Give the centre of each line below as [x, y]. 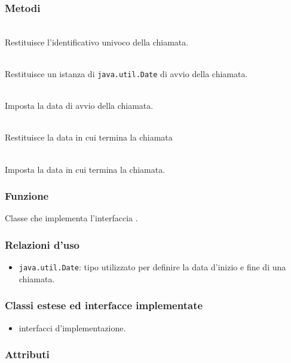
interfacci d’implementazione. [72, 327]
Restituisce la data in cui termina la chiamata [89, 137]
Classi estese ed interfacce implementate [104, 305]
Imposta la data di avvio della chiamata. [79, 106]
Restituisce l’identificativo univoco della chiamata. [97, 42]
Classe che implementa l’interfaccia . [71, 218]
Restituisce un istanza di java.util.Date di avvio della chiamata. [126, 74]
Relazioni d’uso [42, 244]
